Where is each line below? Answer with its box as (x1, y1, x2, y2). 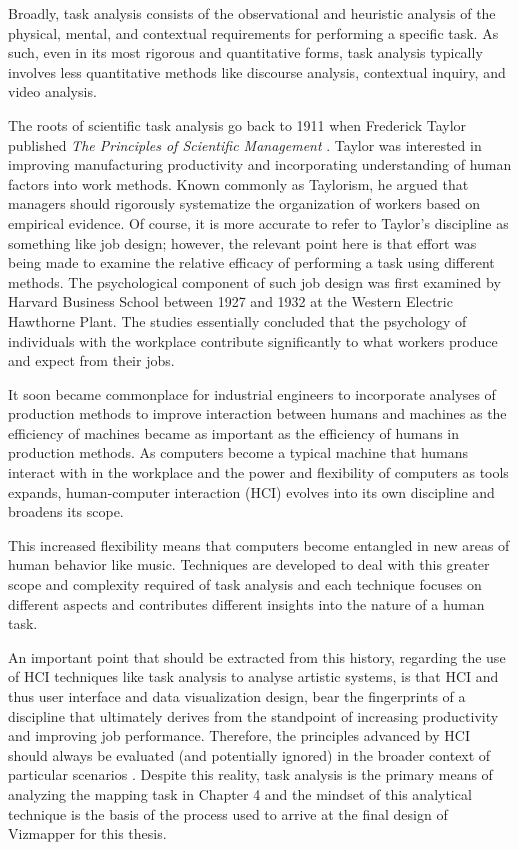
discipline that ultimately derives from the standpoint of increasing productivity (8, 705, 499, 726)
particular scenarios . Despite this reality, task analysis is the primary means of (8, 764, 493, 785)
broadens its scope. (8, 501, 124, 522)
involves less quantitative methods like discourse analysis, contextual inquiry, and (8, 61, 506, 82)
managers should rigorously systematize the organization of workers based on (8, 193, 481, 214)
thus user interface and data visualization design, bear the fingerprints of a (8, 686, 466, 706)
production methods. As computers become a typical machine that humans (8, 442, 469, 463)
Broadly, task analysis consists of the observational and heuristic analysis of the (8, 3, 496, 23)
